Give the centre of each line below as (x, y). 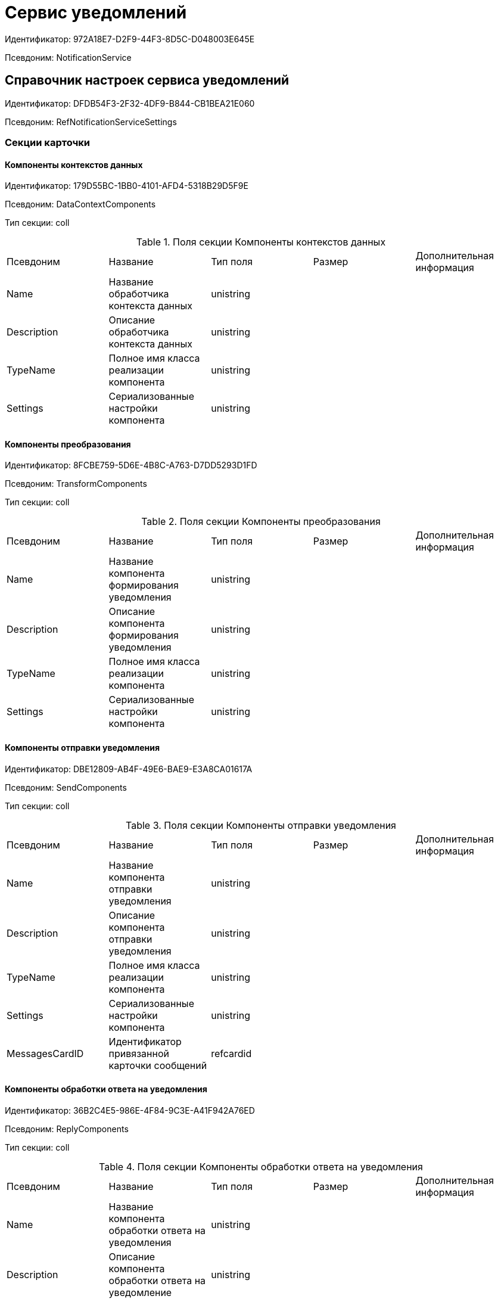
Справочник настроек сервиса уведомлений (147, 80)
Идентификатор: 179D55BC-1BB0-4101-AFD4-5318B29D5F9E (127, 186)
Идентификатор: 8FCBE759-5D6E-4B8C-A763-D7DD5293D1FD (131, 465)
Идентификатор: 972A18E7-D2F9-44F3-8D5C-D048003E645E (130, 39)
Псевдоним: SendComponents (66, 787)
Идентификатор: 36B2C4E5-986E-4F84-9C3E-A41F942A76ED (130, 1110)
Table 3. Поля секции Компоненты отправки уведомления (261, 825)
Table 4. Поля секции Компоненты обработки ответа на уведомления (261, 1166)
